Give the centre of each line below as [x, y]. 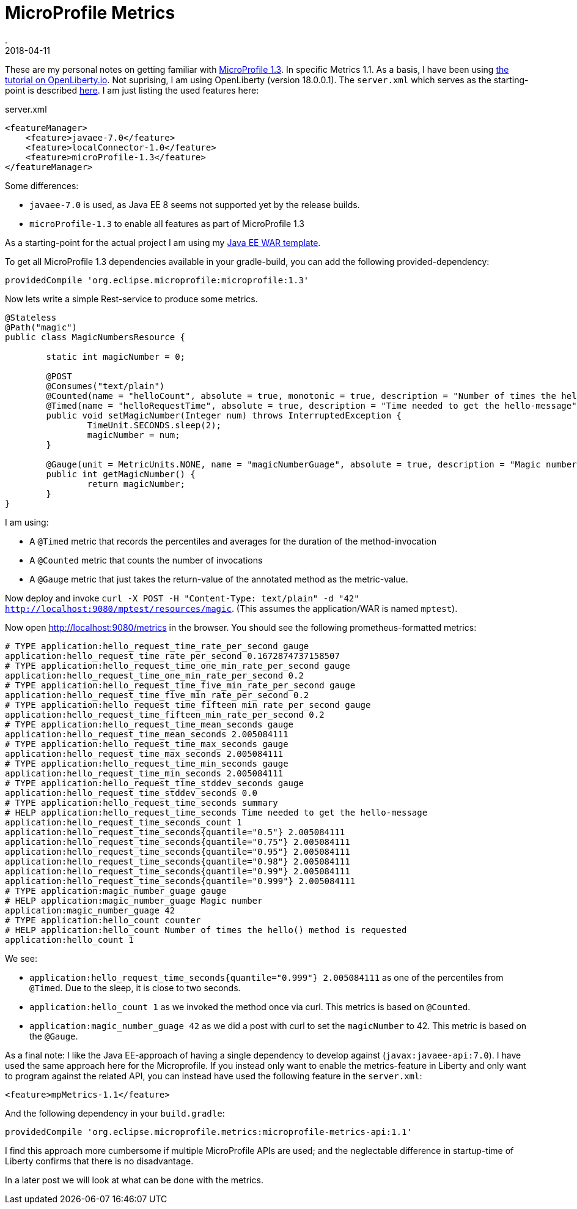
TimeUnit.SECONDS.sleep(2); [154, 425]
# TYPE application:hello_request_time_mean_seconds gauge [149, 724]
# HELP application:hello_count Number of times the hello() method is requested [206, 930]
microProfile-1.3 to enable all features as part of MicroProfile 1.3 [167, 223]
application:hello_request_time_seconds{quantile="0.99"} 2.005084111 [178, 871]
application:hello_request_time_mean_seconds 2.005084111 [147, 734]
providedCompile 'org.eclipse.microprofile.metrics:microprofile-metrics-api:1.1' [208, 1132]
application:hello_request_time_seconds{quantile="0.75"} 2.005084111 [178, 842]
